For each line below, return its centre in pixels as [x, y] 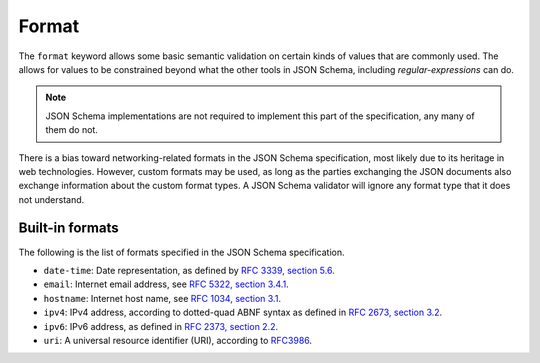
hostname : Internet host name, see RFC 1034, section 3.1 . [162, 298]
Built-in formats [68, 228]
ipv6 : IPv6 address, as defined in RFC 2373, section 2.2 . [161, 326]
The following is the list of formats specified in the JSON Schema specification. [181, 252]
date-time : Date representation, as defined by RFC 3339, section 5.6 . [189, 270]
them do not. [72, 130]
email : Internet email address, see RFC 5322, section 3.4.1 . [166, 284]
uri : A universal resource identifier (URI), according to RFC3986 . [178, 340]
